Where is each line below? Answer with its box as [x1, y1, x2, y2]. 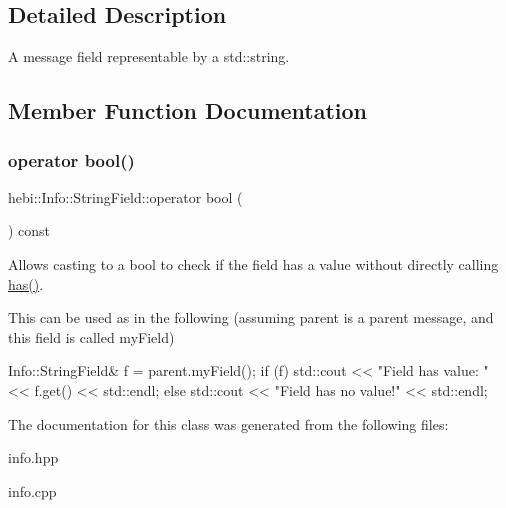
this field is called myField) [8, 326, 175, 347]
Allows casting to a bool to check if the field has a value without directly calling [8, 253, 499, 274]
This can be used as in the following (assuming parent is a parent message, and [8, 307, 494, 328]
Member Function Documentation [8, 95, 368, 126]
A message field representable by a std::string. [8, 46, 290, 67]
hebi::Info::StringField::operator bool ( [8, 186, 243, 207]
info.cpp [8, 480, 57, 501]
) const [8, 220, 51, 241]
